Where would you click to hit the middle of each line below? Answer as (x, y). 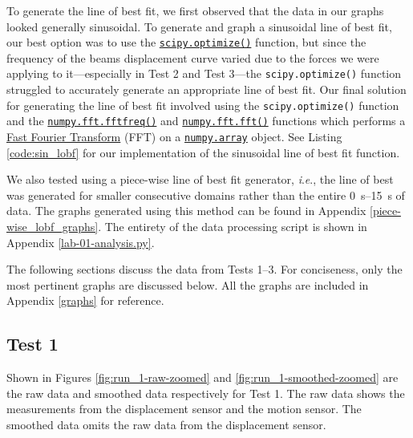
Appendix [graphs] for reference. (85, 300)
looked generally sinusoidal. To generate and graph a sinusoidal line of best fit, (199, 26)
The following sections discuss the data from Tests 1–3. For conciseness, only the (204, 269)
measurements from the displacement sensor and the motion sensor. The (184, 409)
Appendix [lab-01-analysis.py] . (81, 242)
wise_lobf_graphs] (53, 227)
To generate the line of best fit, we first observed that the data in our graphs (195, 10)
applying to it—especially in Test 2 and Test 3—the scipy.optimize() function (204, 73)
